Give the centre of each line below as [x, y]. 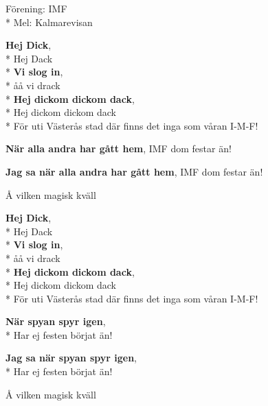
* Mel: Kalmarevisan [49, 22]
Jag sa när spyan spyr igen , [71, 358]
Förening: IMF [36, 8]
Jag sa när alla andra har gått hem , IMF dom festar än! [134, 171]
